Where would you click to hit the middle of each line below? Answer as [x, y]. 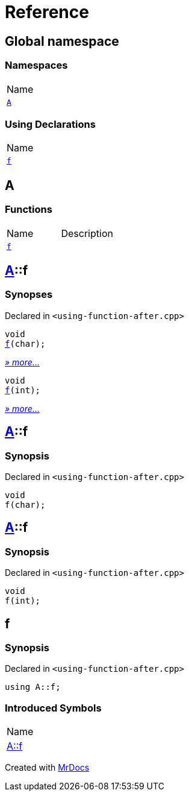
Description [87, 233]
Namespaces [36, 65]
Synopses [29, 295]
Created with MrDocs [47, 768]
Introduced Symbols [53, 708]
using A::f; [33, 687]
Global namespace [62, 41]
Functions [29, 210]
